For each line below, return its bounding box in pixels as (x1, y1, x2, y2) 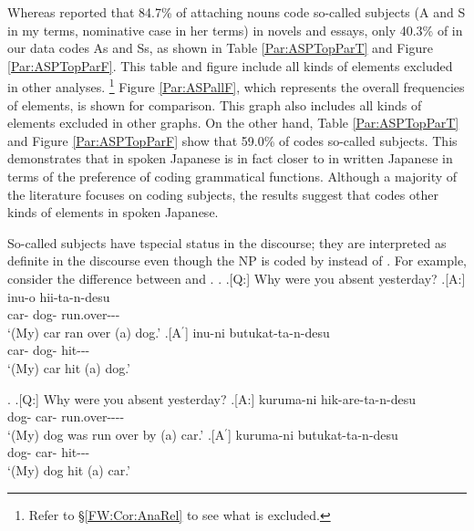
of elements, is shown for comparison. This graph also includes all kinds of (7, 95, 422, 114)
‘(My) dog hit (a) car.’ (7, 460, 131, 479)
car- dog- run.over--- (7, 305, 120, 324)
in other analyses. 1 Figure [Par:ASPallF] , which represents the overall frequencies (7, 75, 465, 97)
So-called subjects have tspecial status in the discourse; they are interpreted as (7, 233, 447, 252)
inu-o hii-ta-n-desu (7, 286, 110, 306)
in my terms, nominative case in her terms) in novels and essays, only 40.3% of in (7, 20, 463, 39)
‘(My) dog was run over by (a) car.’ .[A (7, 424, 225, 443)
